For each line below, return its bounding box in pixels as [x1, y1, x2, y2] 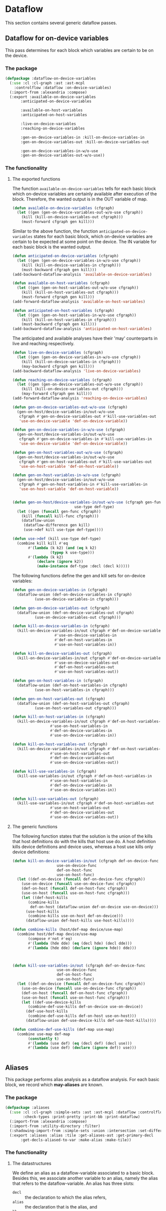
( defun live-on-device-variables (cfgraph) [12, 350, 104, 355]
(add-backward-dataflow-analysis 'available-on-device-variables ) [12, 272, 152, 277]
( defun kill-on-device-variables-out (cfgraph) [12, 651, 112, 656]
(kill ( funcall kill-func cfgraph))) [21, 514, 99, 519]
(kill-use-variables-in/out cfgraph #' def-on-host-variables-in [17, 774, 152, 779]
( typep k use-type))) [50, 550, 95, 555]
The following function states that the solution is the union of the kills [12, 833, 153, 839]
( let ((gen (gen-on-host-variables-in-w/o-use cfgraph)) [17, 313, 137, 318]
